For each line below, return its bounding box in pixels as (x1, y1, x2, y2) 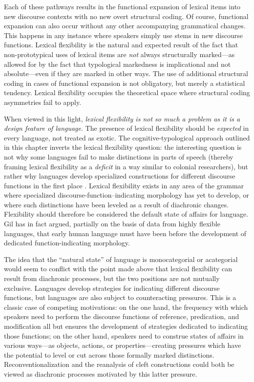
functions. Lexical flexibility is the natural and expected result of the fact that (4, 40, 238, 50)
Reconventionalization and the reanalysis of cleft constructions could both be (4, 359, 234, 369)
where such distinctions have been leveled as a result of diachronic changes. (4, 199, 229, 209)
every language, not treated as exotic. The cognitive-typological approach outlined (4, 132, 250, 142)
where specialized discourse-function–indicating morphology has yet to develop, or (4, 190, 249, 200)
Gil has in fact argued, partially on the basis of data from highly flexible (4, 219, 221, 229)
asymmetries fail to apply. (4, 97, 82, 107)
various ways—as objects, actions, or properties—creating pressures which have (4, 340, 241, 350)
